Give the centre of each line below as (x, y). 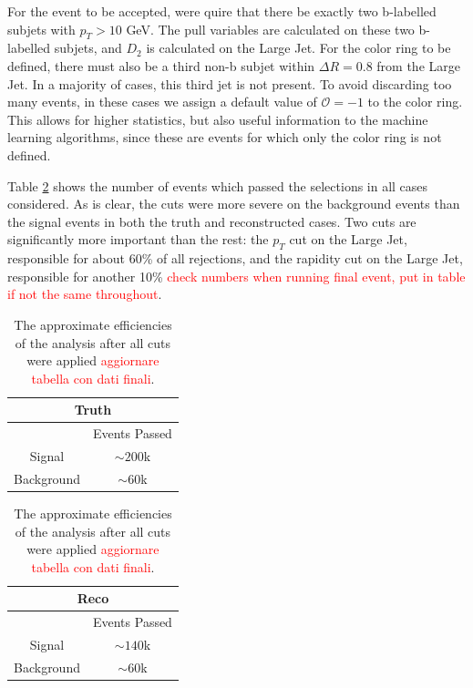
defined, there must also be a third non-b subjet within (161, 65)
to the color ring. (415, 102)
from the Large (418, 65)
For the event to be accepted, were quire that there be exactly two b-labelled (222, 11)
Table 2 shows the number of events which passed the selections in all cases (218, 185)
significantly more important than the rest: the (138, 239)
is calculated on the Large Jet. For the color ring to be (298, 48)
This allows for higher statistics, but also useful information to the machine (218, 119)
